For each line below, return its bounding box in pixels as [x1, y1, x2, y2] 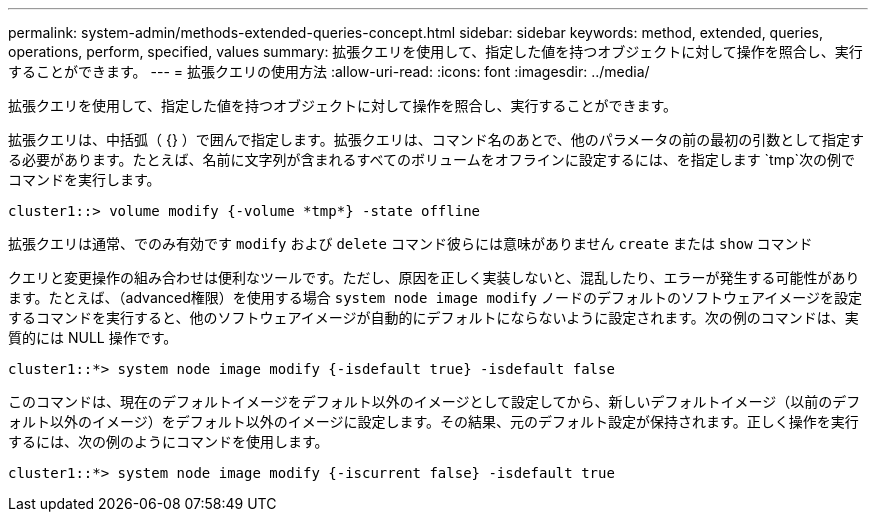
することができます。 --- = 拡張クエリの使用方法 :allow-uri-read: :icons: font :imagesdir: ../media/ [8, 63, 650, 80]
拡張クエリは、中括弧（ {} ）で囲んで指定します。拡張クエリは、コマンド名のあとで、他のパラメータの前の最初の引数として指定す [8, 131, 864, 148]
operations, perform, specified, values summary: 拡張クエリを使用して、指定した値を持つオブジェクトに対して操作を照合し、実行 [8, 43, 863, 60]
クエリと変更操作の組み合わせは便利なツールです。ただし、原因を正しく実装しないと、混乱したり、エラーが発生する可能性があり [8, 269, 860, 286]
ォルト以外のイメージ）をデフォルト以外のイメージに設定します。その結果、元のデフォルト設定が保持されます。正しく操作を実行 [8, 413, 859, 430]
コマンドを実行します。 [8, 171, 161, 188]
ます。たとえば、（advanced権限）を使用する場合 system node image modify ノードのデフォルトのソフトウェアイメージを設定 [8, 289, 862, 306]
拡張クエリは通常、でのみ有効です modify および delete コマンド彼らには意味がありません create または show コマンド [8, 235, 813, 252]
